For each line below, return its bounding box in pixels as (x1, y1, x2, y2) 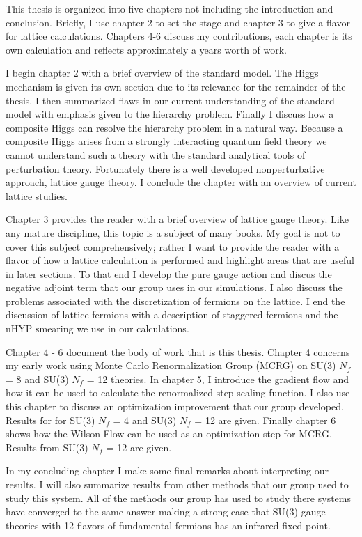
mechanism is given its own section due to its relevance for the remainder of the (6, 79, 346, 93)
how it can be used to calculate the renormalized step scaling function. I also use (6, 385, 350, 400)
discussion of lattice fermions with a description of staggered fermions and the (6, 307, 338, 322)
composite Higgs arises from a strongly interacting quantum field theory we (6, 134, 327, 148)
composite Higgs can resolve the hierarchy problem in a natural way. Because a (6, 120, 343, 134)
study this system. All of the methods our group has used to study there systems (6, 490, 351, 505)
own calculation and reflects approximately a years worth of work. (6, 42, 288, 56)
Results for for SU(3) (6, 412, 95, 427)
